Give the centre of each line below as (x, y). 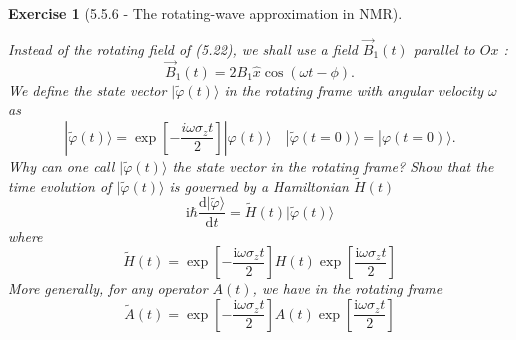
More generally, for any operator (108, 288)
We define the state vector (87, 89)
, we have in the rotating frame (347, 288)
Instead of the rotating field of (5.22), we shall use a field (183, 48)
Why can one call (61, 165)
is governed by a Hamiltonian (259, 185)
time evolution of (60, 185)
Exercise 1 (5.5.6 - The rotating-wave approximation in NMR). (205, 13)
